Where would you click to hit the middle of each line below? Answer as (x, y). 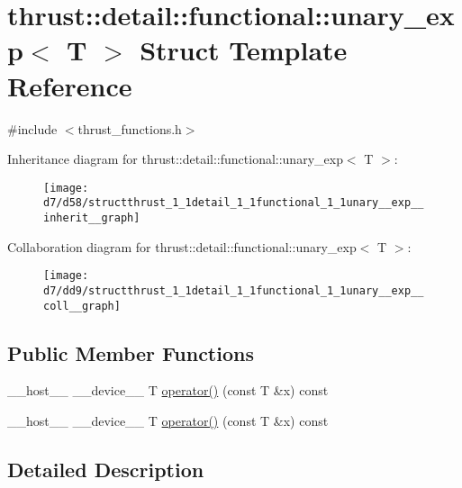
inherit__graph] (92, 218)
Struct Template (244, 50)
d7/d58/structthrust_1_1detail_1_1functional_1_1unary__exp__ (234, 203)
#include (32, 128)
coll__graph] (82, 306)
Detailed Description (106, 469)
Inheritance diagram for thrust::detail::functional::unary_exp (175, 159)
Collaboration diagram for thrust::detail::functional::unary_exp (182, 246)
